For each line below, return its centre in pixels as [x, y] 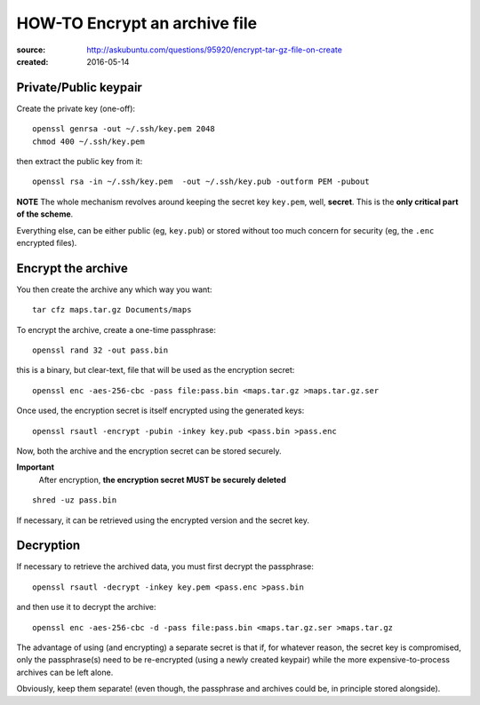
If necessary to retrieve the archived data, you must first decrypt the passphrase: [165, 566]
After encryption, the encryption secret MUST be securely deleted [162, 479]
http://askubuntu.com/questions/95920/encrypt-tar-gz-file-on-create [214, 50]
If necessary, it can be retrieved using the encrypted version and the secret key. [163, 520]
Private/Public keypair [79, 87]
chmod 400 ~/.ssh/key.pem [89, 141]
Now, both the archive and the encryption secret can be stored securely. [149, 451]
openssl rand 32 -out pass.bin [100, 350]
